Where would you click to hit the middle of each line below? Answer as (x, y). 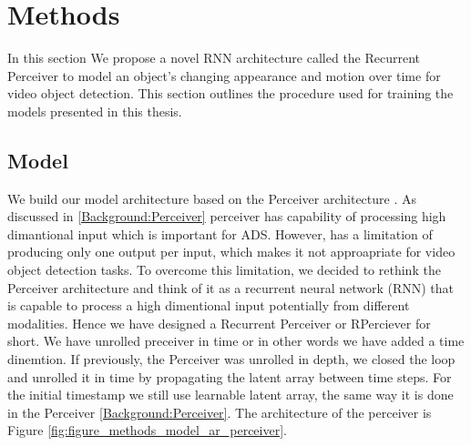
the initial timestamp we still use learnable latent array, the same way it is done (230, 395)
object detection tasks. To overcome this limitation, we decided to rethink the (224, 270)
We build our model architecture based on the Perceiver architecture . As (212, 198)
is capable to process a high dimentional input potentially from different (209, 305)
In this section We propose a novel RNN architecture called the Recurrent (214, 58)
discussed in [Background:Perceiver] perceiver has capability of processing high (227, 216)
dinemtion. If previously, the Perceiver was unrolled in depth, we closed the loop (231, 359)
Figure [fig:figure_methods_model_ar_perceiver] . (147, 430)
